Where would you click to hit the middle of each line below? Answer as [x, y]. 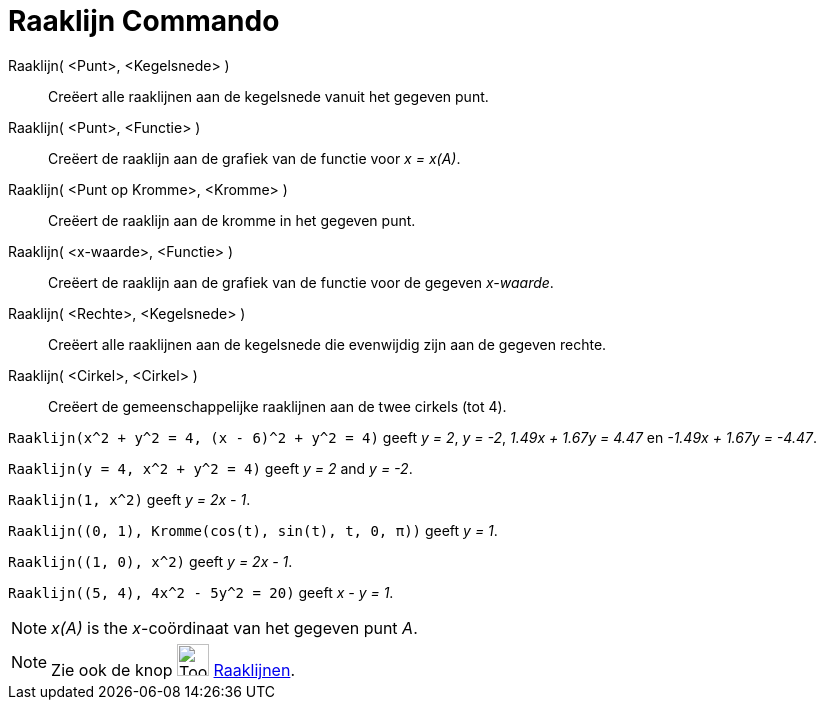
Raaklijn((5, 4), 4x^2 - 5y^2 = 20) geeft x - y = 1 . [201, 592]
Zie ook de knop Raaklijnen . [173, 669]
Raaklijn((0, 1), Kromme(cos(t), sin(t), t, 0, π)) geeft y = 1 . [253, 530]
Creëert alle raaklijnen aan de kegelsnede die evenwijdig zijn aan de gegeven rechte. [327, 344]
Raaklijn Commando [144, 21]
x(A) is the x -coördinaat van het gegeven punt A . [234, 627]
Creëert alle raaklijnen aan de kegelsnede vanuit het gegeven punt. [268, 96]
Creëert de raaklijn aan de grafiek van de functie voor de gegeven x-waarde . [301, 282]
